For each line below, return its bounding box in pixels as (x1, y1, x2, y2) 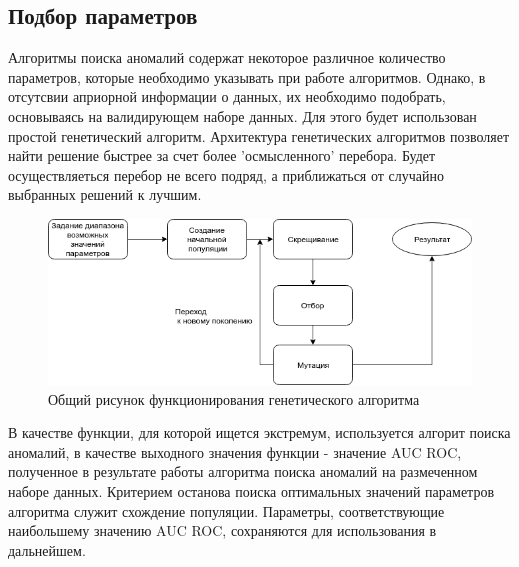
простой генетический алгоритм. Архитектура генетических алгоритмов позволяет (8, 125, 510, 146)
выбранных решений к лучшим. (8, 184, 202, 205)
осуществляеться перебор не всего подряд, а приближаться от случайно (8, 164, 445, 185)
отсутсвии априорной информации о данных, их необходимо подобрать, (8, 86, 446, 107)
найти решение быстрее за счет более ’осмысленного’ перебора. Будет (8, 145, 436, 166)
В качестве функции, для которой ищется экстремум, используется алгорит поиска (8, 422, 511, 443)
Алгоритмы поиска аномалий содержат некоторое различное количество (8, 47, 446, 68)
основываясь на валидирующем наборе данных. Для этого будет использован (8, 105, 477, 126)
